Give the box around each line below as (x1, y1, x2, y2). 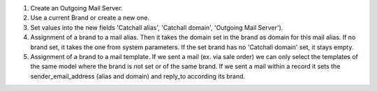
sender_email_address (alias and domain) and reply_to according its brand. (30, 72, 246, 80)
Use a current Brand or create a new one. (30, 14, 150, 22)
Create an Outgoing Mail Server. (30, 4, 123, 12)
